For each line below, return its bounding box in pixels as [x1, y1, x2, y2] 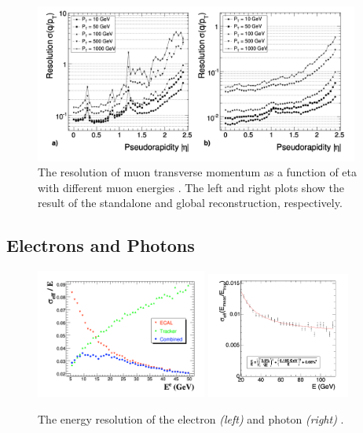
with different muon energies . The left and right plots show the [38, 179, 344, 195]
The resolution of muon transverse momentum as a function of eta [38, 164, 357, 180]
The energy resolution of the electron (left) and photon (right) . [38, 410, 344, 427]
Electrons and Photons [6, 233, 195, 257]
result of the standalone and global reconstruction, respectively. [38, 194, 343, 211]
